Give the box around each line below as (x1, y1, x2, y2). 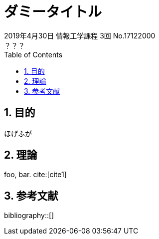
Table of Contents (4, 50, 63, 59)
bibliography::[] (4, 211, 54, 220)
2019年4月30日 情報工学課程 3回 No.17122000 (4, 31, 156, 40)
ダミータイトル (4, 3, 102, 20)
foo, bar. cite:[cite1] (4, 170, 67, 179)
